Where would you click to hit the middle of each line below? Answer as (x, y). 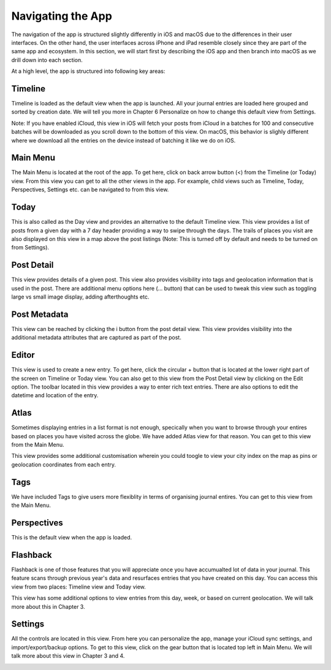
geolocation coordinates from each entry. (64, 464)
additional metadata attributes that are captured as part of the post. (97, 338)
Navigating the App (62, 16)
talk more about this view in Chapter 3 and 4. (68, 656)
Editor (23, 355)
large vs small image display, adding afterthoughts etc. (80, 297)
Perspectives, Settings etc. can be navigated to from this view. (90, 189)
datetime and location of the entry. (55, 395)
